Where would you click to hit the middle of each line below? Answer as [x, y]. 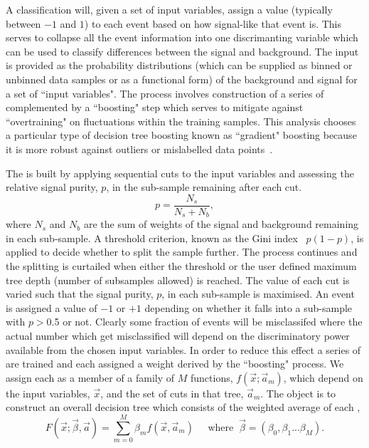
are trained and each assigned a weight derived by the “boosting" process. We [175, 364]
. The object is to [298, 393]
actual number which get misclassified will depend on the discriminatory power [178, 335]
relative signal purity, [52, 187]
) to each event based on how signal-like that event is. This [213, 23]
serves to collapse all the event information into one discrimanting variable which [182, 37]
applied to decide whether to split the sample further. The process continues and [182, 252]
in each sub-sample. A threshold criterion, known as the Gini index [152, 238]
